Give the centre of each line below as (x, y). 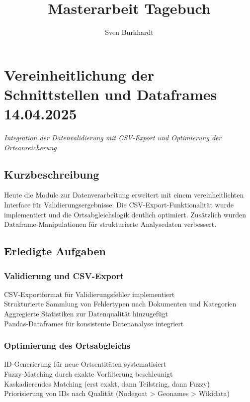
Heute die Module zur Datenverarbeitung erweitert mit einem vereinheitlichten (124, 195)
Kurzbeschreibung (52, 174)
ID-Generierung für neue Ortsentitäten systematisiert (85, 364)
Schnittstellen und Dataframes (111, 94)
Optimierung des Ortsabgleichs (67, 346)
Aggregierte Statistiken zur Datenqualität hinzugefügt (86, 313)
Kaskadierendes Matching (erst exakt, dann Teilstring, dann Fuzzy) (107, 383)
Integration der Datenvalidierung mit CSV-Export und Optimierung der (113, 138)
